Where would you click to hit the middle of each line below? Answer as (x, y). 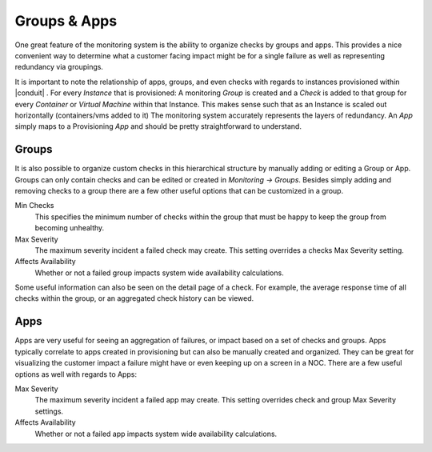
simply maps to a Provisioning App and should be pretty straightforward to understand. (158, 126)
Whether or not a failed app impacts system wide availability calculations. (156, 434)
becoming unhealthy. (70, 228)
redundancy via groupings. (59, 67)
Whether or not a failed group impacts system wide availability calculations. (159, 273)
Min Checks (34, 206)
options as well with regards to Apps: (76, 374)
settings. (49, 411)
